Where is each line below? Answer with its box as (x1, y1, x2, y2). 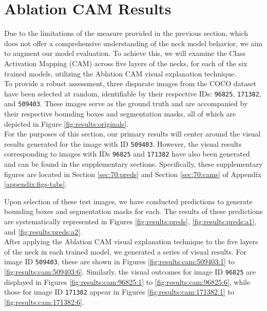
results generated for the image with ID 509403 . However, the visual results (4, 138, 242, 149)
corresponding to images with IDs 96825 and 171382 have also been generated (4, 148, 250, 159)
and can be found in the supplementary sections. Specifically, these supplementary (4, 159, 263, 169)
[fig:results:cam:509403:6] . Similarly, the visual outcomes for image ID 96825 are (4, 266, 256, 277)
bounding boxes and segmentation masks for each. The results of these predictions (4, 206, 263, 217)
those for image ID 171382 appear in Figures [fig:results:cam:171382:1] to (4, 286, 234, 297)
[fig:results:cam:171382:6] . (4, 297, 84, 307)
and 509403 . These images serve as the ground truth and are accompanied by (4, 98, 248, 109)
